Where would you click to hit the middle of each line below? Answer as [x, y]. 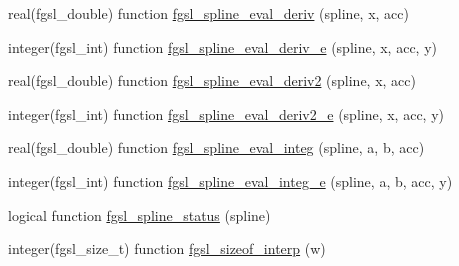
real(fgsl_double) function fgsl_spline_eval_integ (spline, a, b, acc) [216, 147]
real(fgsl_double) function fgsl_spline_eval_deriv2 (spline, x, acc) [212, 80]
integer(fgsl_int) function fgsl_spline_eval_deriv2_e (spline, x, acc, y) [226, 113]
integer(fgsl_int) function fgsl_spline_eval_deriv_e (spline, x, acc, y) [222, 46]
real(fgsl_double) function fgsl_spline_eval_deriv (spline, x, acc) [208, 13]
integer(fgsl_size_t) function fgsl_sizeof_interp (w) [167, 248]
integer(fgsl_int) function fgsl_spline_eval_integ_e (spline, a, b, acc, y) [230, 180]
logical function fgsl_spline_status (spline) [139, 214]
